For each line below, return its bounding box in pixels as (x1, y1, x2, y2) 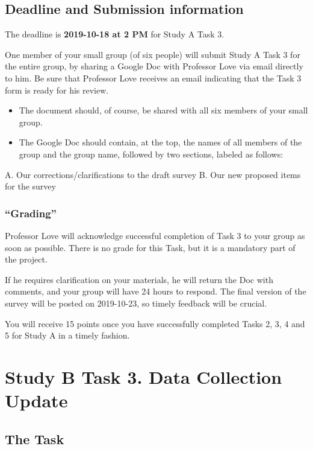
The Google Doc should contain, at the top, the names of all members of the (19, 136, 302, 148)
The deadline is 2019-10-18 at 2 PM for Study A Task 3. (5, 28, 225, 40)
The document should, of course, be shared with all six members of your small (19, 104, 308, 116)
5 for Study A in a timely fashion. (5, 329, 130, 342)
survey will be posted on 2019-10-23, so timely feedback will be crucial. (5, 296, 267, 309)
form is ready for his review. (5, 83, 109, 96)
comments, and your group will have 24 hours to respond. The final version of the (5, 285, 306, 298)
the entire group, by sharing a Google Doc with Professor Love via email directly (5, 60, 303, 72)
